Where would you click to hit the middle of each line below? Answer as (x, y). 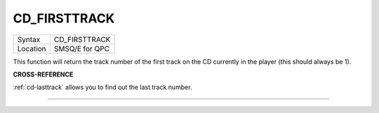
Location (32, 48)
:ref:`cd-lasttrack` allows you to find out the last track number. (102, 87)
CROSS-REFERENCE (43, 74)
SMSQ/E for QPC (82, 48)
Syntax (29, 39)
